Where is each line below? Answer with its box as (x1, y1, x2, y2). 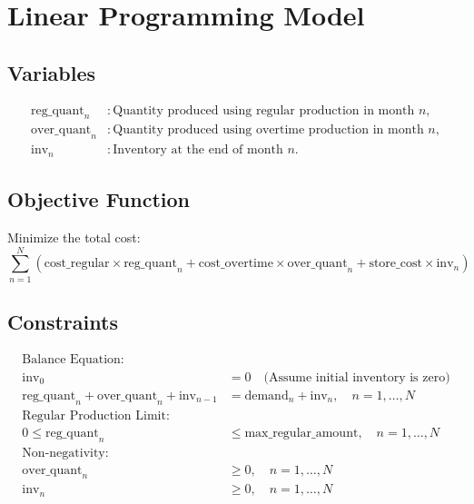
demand (244, 389, 289, 402)
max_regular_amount (244, 426, 359, 440)
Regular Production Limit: (22, 409, 170, 422)
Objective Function (7, 185, 191, 213)
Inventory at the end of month (113, 143, 283, 157)
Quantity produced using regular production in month (113, 104, 415, 117)
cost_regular (44, 257, 110, 271)
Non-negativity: (22, 446, 109, 460)
